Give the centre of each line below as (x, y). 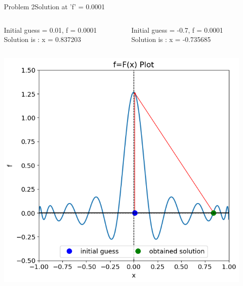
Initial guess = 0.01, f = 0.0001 (50, 30)
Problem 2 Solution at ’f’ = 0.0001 (55, 6)
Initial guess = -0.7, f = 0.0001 (177, 30)
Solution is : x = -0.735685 (171, 39)
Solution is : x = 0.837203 (43, 39)
